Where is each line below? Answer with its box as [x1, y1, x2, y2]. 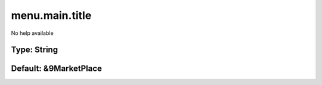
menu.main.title [11, 9, 92, 22]
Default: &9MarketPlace [11, 64, 103, 74]
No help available [11, 30, 54, 37]
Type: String [11, 45, 58, 55]
